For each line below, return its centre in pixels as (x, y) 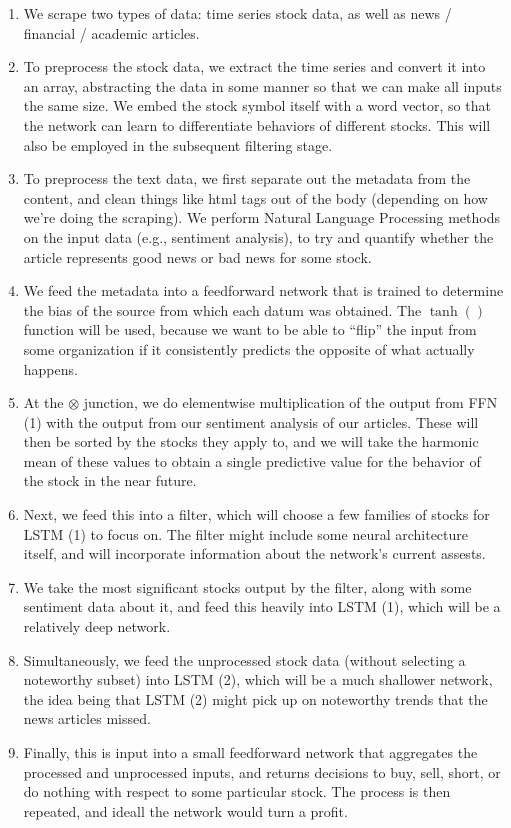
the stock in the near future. (110, 480)
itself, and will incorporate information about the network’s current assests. (254, 553)
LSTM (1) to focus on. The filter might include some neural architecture (246, 533)
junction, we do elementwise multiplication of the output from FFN (290, 402)
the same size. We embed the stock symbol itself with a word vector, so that (257, 105)
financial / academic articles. (111, 32)
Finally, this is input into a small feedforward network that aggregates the (250, 752)
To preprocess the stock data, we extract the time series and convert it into (254, 66)
